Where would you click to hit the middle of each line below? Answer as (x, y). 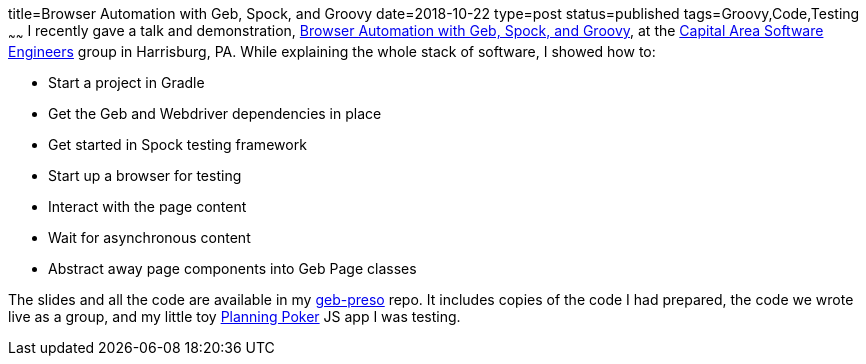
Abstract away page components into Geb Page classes (232, 268)
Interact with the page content (147, 206)
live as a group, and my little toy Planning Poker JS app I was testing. (234, 316)
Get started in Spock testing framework (177, 144)
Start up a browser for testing (145, 175)
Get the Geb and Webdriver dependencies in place (215, 113)
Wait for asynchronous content (149, 237)
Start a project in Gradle (126, 82)
